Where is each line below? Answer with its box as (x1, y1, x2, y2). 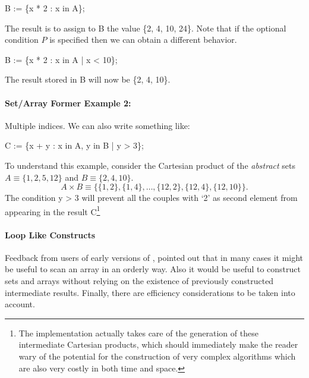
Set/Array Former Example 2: (5, 96, 131, 109)
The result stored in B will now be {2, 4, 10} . (5, 73, 171, 86)
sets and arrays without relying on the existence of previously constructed (5, 274, 274, 286)
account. (5, 298, 35, 310)
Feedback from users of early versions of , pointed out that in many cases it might (5, 251, 304, 263)
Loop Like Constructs (5, 228, 96, 241)
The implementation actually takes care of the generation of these (18, 326, 258, 339)
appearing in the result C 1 (5, 203, 100, 218)
